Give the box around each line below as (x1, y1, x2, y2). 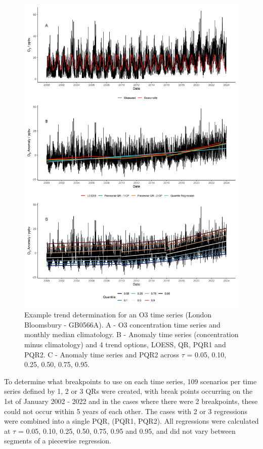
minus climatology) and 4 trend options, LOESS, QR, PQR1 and (24, 339, 226, 350)
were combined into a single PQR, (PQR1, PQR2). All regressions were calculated (4, 416, 259, 426)
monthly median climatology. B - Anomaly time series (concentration (24, 329, 239, 340)
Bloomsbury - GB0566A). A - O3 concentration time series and (24, 319, 221, 330)
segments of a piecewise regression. (4, 435, 111, 446)
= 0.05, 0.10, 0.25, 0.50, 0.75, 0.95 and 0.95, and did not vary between (18, 425, 236, 436)
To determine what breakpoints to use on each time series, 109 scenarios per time (4, 376, 257, 386)
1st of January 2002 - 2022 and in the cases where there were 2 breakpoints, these (4, 396, 258, 406)
